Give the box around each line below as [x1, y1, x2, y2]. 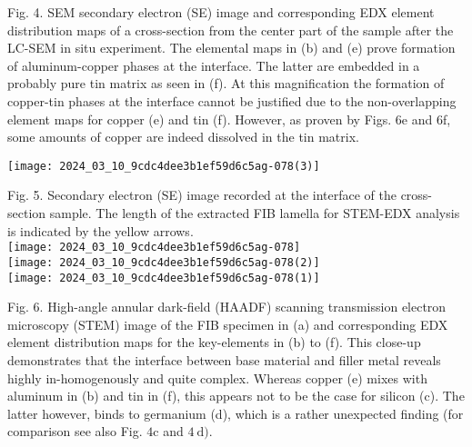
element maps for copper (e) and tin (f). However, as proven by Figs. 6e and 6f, [7, 109, 451, 128]
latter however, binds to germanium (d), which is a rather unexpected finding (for [7, 403, 464, 422]
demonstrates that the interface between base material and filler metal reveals [7, 350, 441, 369]
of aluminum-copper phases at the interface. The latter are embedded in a [7, 55, 420, 74]
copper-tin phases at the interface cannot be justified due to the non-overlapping [7, 91, 457, 110]
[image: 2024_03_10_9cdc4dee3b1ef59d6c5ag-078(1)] [7, 271, 320, 284]
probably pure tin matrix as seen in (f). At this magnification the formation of [7, 74, 445, 93]
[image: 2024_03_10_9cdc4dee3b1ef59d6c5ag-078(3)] [7, 159, 320, 173]
